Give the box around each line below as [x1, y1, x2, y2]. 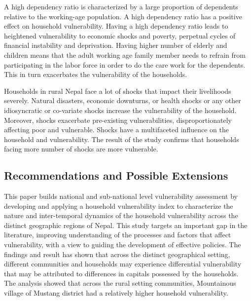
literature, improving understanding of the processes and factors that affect [4, 229, 231, 240]
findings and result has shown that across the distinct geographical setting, [4, 249, 230, 259]
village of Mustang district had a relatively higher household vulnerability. [4, 288, 228, 298]
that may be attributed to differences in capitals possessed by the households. [4, 268, 239, 278]
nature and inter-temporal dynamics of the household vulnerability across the [4, 210, 238, 221]
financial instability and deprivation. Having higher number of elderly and [4, 40, 227, 50]
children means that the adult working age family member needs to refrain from [4, 49, 246, 60]
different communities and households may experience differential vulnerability [4, 259, 242, 269]
